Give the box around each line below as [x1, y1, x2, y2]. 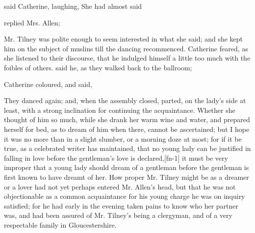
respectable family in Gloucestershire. [4, 219, 117, 230]
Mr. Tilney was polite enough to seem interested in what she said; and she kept [4, 34, 243, 44]
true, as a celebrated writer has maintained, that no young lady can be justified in [4, 143, 251, 153]
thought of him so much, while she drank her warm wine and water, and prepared [4, 114, 250, 125]
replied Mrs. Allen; [4, 17, 60, 27]
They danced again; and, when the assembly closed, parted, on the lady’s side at [4, 95, 246, 106]
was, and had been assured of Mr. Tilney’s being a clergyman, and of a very [4, 210, 232, 220]
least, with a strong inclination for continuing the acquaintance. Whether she [4, 105, 235, 115]
